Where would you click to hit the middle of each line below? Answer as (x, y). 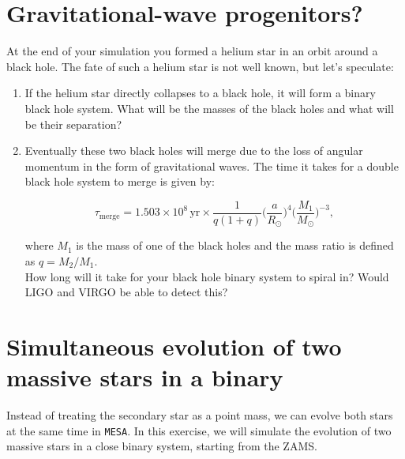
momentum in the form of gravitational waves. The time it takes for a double (212, 166)
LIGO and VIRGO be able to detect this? (126, 292)
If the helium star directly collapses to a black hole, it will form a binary (200, 93)
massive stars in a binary (145, 377)
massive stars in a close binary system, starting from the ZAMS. (162, 446)
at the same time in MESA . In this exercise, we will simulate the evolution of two (199, 430)
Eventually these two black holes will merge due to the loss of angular (194, 150)
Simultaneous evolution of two (174, 346)
